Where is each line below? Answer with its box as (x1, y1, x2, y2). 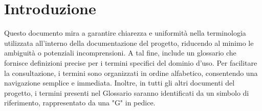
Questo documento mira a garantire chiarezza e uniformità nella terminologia (4, 27, 246, 38)
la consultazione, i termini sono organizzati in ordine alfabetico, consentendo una (4, 67, 258, 78)
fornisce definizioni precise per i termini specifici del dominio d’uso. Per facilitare (4, 57, 257, 68)
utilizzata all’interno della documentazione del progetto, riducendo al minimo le (4, 37, 254, 48)
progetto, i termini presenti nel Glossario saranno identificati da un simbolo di (4, 87, 249, 98)
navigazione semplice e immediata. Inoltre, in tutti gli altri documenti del (4, 77, 235, 88)
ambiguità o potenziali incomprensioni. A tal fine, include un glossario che (4, 47, 236, 58)
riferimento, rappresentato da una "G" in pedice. (4, 97, 156, 108)
